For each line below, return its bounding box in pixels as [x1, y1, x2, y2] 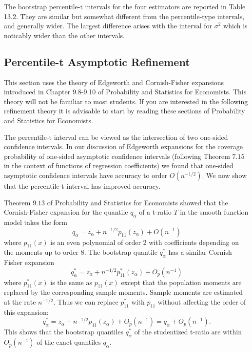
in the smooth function [180, 207, 249, 217]
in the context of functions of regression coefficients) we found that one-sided [4, 160, 233, 171]
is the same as [50, 277, 93, 287]
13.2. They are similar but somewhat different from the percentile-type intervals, [4, 11, 245, 21]
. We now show [202, 170, 247, 180]
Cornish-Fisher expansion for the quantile [4, 207, 128, 217]
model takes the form [4, 217, 67, 227]
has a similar [168, 247, 207, 257]
